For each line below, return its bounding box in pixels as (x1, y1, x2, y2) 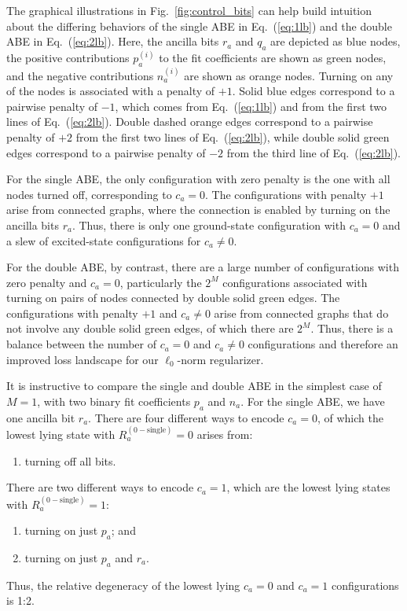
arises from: (196, 426, 253, 443)
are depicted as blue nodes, (270, 33, 401, 50)
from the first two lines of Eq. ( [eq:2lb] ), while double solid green (75, 128, 390, 145)
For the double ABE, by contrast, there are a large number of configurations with (6, 259, 399, 275)
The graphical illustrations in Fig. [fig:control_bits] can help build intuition (6, 2, 372, 18)
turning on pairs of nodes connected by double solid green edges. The (6, 289, 340, 306)
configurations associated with (222, 274, 368, 290)
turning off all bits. (24, 452, 116, 469)
